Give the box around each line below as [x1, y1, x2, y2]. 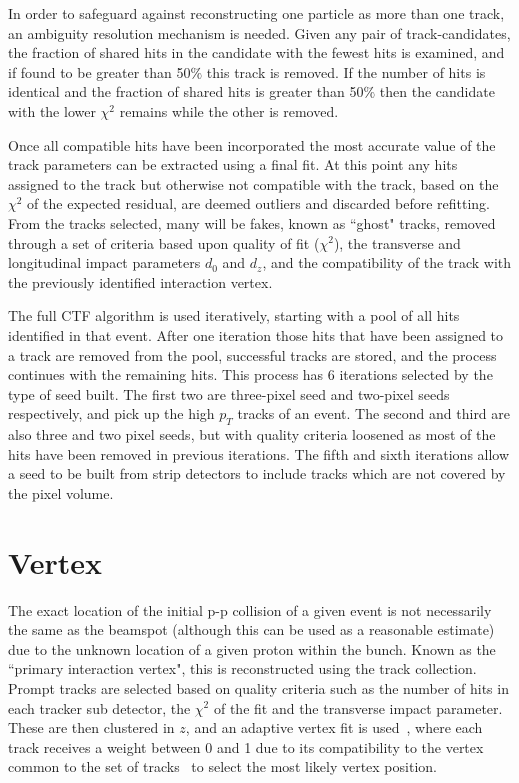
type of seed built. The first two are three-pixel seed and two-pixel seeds [8, 383, 450, 404]
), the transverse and [333, 232, 461, 253]
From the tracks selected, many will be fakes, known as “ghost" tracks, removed [8, 212, 496, 233]
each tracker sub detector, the [8, 697, 191, 718]
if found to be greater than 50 [8, 61, 191, 82]
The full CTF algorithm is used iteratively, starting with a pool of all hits [8, 305, 460, 326]
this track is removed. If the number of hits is [206, 61, 486, 82]
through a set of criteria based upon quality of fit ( [8, 232, 320, 253]
